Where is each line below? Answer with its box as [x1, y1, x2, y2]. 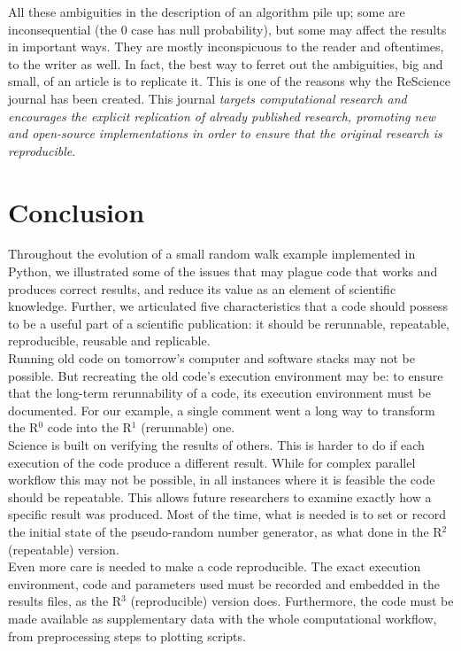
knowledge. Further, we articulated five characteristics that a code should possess [8, 297, 449, 315]
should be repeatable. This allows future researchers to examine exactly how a [8, 487, 432, 506]
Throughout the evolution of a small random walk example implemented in [8, 244, 416, 263]
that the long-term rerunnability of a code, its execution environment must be [8, 384, 431, 402]
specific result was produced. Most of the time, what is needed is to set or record [8, 505, 446, 523]
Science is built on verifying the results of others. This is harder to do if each [8, 436, 425, 453]
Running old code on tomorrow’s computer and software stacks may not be [8, 349, 415, 368]
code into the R [47, 418, 132, 437]
